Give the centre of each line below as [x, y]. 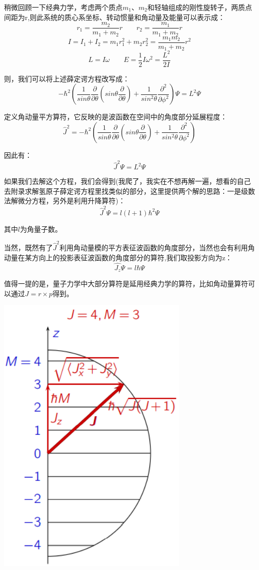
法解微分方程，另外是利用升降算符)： [65, 201]
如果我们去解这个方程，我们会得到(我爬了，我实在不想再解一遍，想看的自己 [128, 181]
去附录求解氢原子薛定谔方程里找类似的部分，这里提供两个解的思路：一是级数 [129, 191]
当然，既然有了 [28, 248]
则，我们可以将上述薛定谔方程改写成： [67, 78]
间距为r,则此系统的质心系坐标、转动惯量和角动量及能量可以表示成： [115, 17]
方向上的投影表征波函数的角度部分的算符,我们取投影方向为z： [132, 257]
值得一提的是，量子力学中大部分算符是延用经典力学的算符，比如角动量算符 [126, 283]
